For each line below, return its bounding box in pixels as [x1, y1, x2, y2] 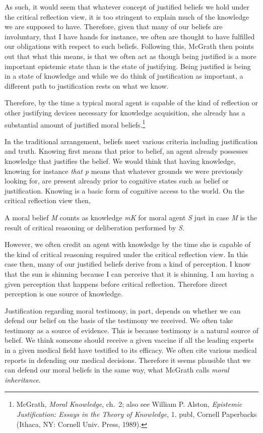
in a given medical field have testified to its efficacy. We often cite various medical [5, 345, 257, 355]
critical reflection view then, [5, 195, 91, 206]
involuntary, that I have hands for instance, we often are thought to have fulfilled [5, 31, 255, 41]
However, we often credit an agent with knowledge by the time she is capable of [5, 239, 251, 250]
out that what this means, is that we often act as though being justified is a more [5, 50, 256, 61]
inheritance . [5, 374, 41, 385]
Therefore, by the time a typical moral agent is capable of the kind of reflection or [5, 97, 258, 108]
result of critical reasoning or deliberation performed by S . [5, 222, 184, 232]
